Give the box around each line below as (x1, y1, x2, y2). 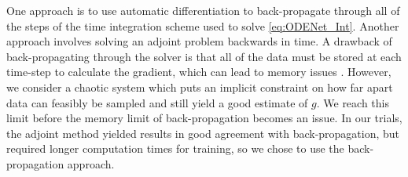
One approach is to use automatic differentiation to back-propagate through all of (6, 2, 400, 18)
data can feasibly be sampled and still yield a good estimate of (6, 94, 308, 110)
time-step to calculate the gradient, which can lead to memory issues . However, (6, 63, 391, 80)
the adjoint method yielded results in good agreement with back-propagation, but (6, 125, 400, 141)
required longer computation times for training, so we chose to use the (6, 140, 344, 157)
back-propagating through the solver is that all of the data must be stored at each (6, 48, 402, 64)
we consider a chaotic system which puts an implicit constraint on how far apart (6, 78, 393, 95)
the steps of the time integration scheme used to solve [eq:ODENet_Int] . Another (6, 17, 399, 34)
